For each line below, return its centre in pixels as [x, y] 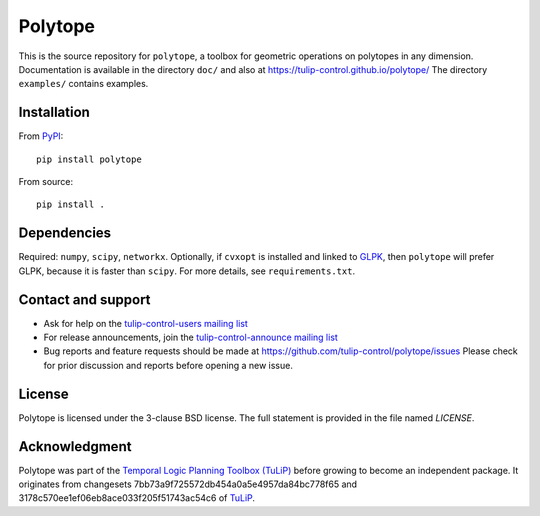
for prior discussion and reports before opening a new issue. [168, 365]
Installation [54, 112]
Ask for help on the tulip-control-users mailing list [146, 323]
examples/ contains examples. [83, 84]
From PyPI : [41, 136]
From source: [46, 182]
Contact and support [84, 299]
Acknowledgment [75, 446]
